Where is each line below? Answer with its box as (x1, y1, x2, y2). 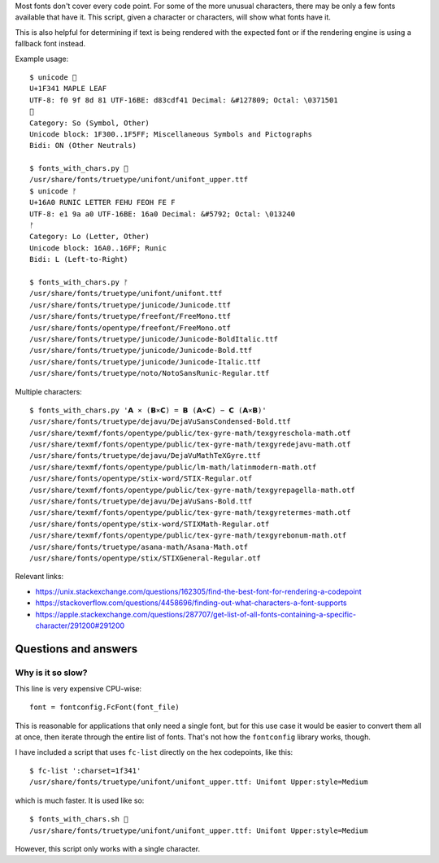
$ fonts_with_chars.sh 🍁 (29, 814, 128, 824)
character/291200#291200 (35, 621, 125, 630)
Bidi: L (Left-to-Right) (29, 255, 128, 264)
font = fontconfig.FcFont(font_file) (29, 703, 180, 712)
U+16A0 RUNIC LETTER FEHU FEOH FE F (29, 198, 176, 207)
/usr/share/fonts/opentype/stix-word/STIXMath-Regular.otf (29, 519, 270, 529)
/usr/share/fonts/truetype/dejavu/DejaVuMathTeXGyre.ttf (29, 451, 262, 460)
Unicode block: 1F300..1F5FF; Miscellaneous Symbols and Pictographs (29, 129, 313, 138)
